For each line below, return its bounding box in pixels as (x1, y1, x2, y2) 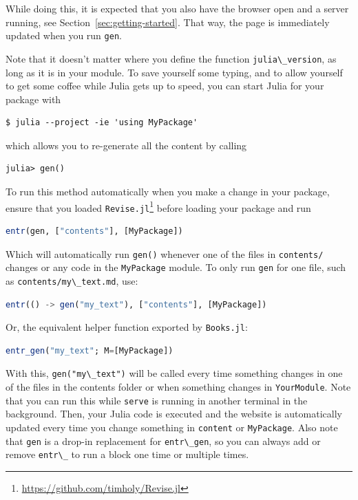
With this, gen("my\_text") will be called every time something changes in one (6, 366, 343, 380)
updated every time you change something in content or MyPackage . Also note (6, 420, 338, 434)
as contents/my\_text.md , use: (6, 273, 138, 287)
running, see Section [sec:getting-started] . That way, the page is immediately (6, 14, 330, 29)
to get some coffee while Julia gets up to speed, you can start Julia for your (6, 78, 324, 93)
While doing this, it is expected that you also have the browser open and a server (6, 1, 349, 15)
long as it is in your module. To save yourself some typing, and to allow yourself (6, 65, 343, 79)
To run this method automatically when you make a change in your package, (6, 184, 330, 199)
